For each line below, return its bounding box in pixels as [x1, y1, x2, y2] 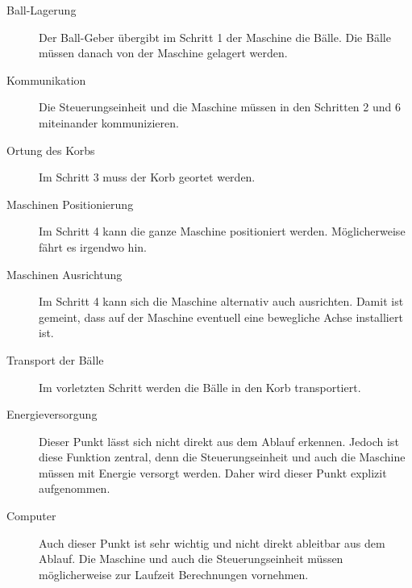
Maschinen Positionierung [6, 195, 134, 212]
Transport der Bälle [6, 351, 104, 368]
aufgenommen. [39, 480, 110, 497]
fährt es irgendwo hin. [39, 238, 147, 255]
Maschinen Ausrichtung [6, 265, 123, 282]
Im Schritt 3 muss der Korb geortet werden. [39, 169, 256, 186]
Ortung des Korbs [6, 141, 95, 158]
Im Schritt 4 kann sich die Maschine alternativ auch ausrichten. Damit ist [39, 293, 404, 310]
